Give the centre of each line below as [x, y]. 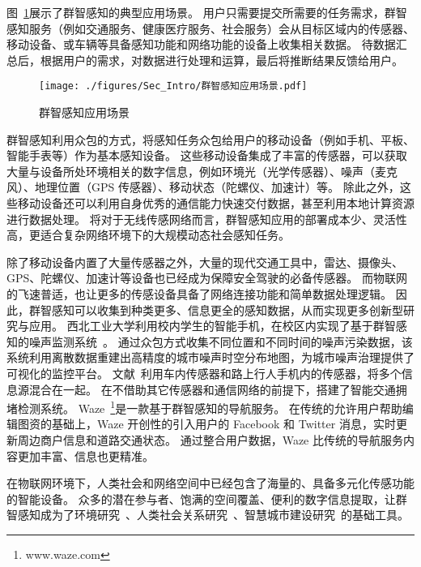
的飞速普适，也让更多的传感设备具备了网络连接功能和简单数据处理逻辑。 [199, 293]
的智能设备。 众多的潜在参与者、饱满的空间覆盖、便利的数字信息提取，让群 [207, 498]
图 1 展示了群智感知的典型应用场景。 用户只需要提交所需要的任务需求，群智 [207, 12]
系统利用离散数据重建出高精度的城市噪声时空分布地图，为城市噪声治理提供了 [210, 357]
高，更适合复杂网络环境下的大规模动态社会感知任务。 [148, 235]
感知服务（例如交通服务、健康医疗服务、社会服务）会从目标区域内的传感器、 [210, 28]
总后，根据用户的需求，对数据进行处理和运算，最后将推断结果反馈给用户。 [205, 60]
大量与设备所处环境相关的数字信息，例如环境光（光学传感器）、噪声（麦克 [202, 171]
